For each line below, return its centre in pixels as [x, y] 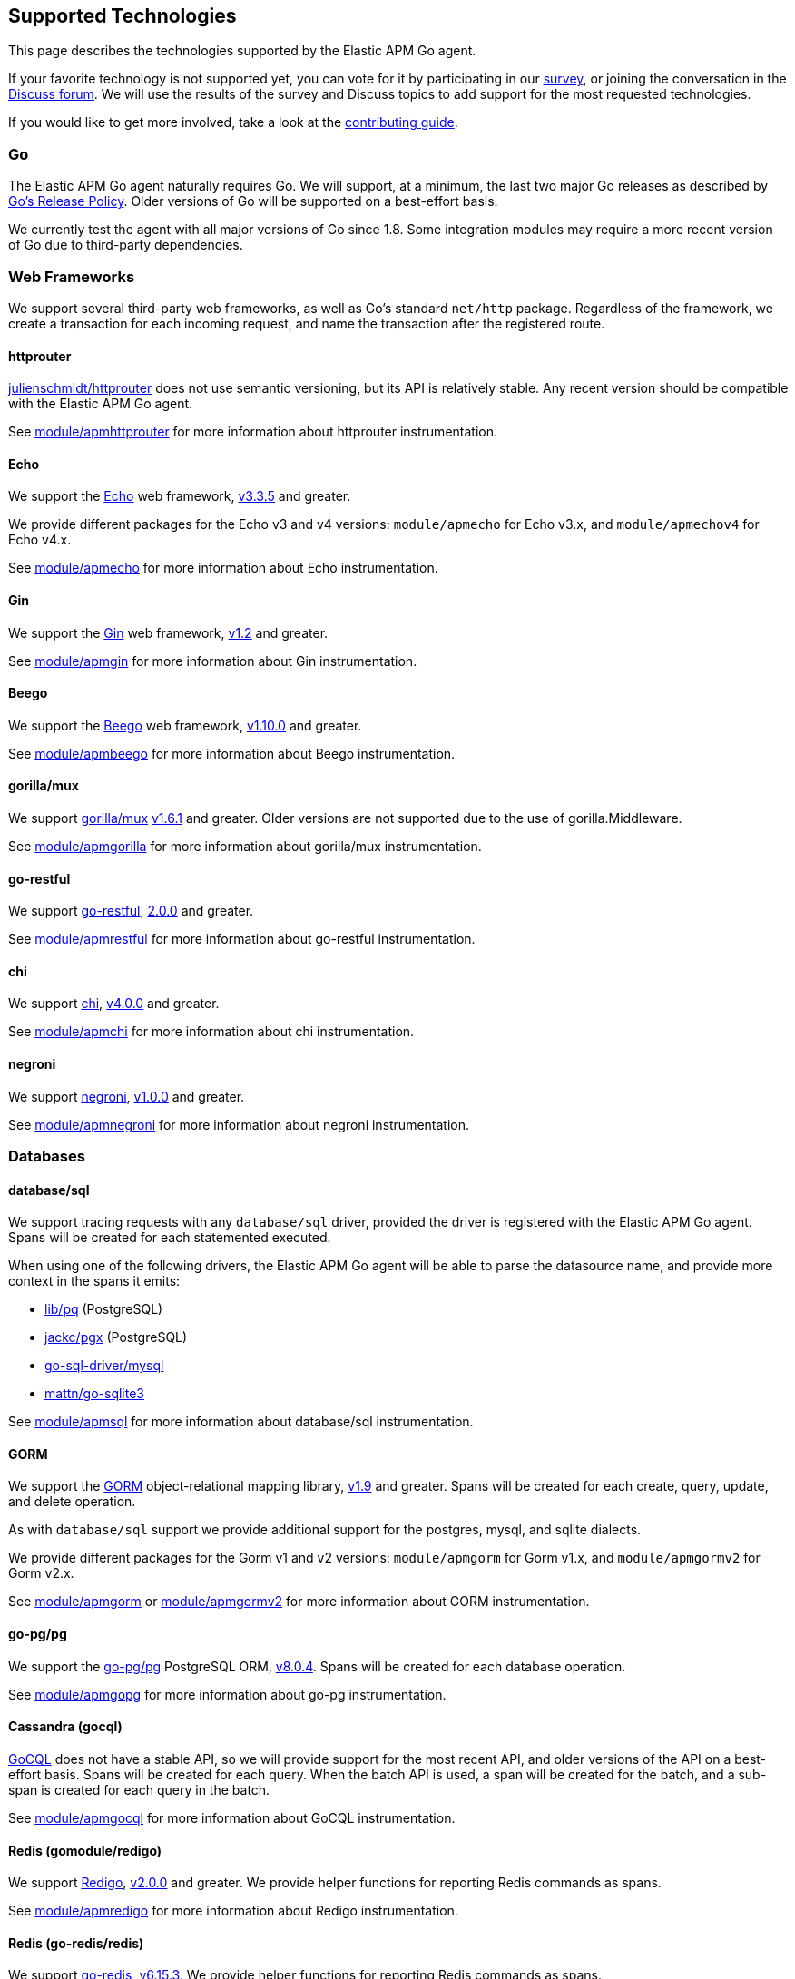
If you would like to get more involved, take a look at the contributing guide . [233, 122]
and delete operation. [72, 1502]
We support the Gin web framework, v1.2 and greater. [168, 632]
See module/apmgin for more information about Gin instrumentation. [213, 661]
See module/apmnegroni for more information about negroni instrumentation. [239, 1124]
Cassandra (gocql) [65, 1727]
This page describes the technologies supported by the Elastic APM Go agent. [242, 51]
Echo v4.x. [40, 540]
